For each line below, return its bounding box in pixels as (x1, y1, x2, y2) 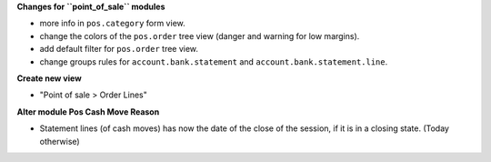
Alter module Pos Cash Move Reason (16, 106, 160, 117)
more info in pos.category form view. (39, 18, 185, 29)
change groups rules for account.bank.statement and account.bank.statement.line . (39, 56, 388, 67)
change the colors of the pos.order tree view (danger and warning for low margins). (39, 30, 360, 41)
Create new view (16, 73, 82, 84)
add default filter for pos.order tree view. (39, 44, 199, 55)
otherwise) (39, 136, 81, 147)
